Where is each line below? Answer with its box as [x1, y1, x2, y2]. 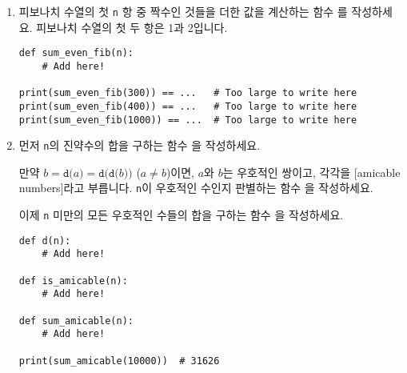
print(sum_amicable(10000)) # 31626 [18, 355, 220, 367]
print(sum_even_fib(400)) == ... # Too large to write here [18, 100, 357, 112]
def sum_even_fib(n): [18, 47, 134, 59]
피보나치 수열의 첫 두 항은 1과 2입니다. [36, 18, 228, 35]
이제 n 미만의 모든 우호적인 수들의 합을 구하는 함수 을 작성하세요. [18, 207, 344, 223]
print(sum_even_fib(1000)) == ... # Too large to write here [18, 114, 357, 126]
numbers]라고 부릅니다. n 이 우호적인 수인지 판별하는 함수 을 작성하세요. [18, 179, 373, 196]
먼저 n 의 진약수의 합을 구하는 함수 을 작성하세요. [18, 137, 261, 154]
